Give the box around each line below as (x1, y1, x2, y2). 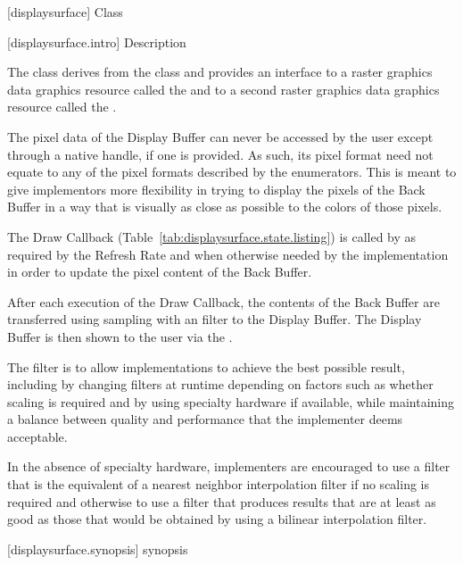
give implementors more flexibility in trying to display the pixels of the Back (7, 179, 426, 198)
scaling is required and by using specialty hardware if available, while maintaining (7, 392, 455, 411)
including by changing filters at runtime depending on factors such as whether (7, 375, 434, 394)
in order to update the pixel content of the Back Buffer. (7, 262, 312, 281)
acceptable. (7, 427, 68, 445)
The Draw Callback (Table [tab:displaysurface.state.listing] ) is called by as (7, 227, 417, 245)
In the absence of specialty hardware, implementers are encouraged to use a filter (7, 457, 451, 476)
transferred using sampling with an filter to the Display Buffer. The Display (7, 310, 422, 328)
